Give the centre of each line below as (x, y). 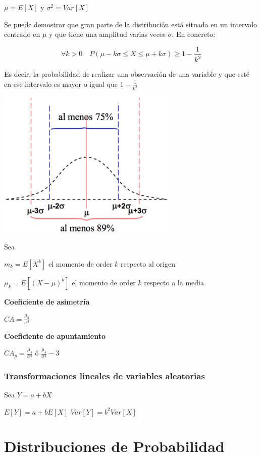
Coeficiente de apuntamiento (55, 336)
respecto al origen (148, 263)
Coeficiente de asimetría (47, 301)
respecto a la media (174, 282)
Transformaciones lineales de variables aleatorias (105, 375)
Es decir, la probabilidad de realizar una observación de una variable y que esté (127, 74)
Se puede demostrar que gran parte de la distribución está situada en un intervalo (131, 24)
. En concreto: (194, 34)
